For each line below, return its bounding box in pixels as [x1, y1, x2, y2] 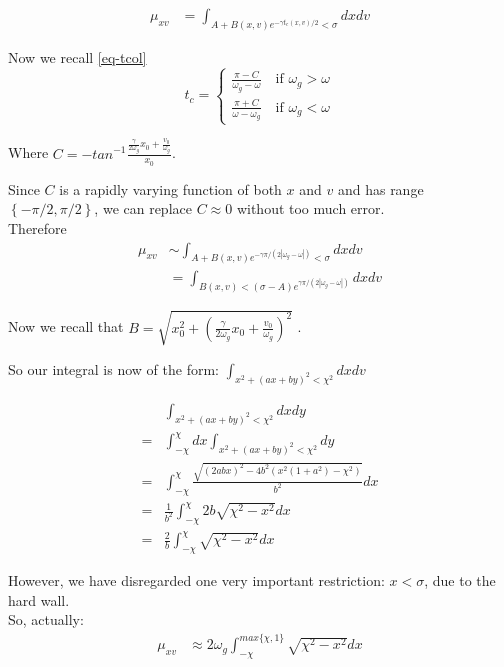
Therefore [8, 217, 67, 238]
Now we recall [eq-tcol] [8, 46, 147, 67]
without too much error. [236, 198, 385, 219]
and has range [337, 178, 424, 199]
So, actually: [8, 609, 84, 630]
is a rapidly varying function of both [59, 178, 282, 199]
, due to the [424, 570, 496, 591]
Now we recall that [8, 316, 124, 337]
